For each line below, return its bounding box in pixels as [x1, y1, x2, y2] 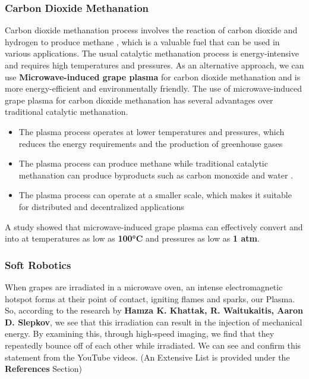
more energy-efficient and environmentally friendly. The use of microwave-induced [5, 82, 302, 95]
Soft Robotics [5, 257, 71, 272]
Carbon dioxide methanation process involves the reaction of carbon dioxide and [5, 24, 298, 36]
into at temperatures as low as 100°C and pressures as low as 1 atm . [5, 232, 260, 245]
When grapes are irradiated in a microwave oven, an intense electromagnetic [5, 280, 283, 293]
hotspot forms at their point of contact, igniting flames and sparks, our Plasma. [5, 292, 295, 305]
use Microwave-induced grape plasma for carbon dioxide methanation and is [5, 70, 301, 83]
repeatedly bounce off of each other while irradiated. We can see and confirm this [5, 339, 301, 351]
